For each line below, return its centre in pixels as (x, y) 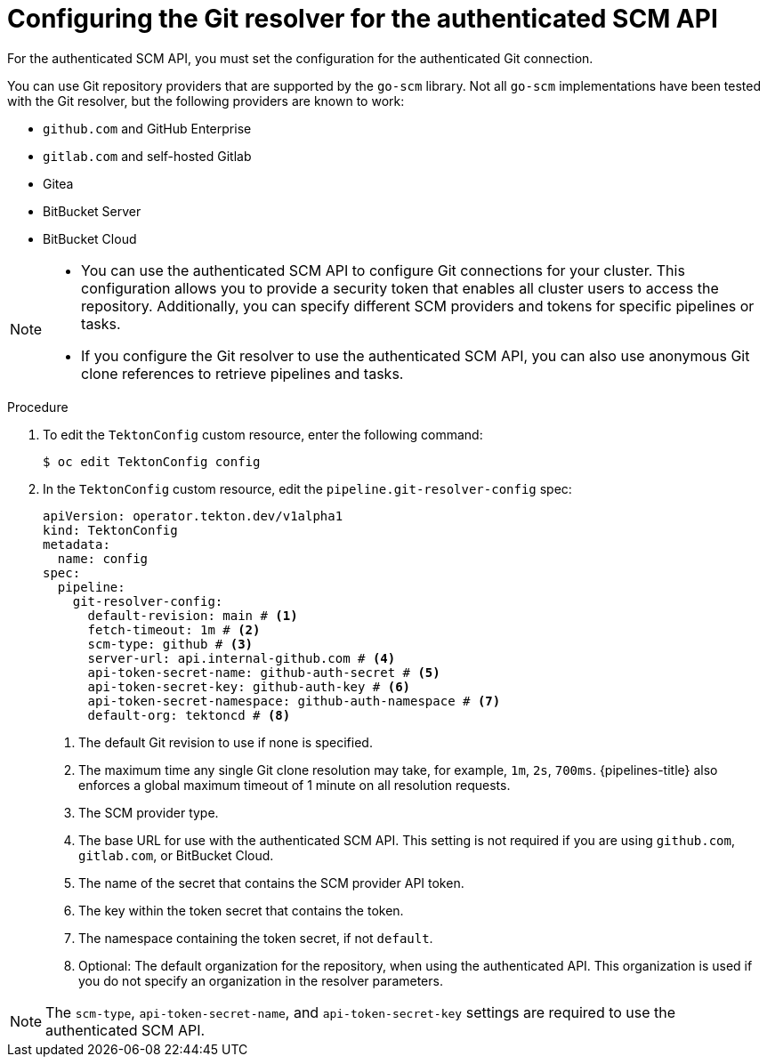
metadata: (77, 544)
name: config (103, 558)
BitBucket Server (92, 211)
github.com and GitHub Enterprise (147, 128)
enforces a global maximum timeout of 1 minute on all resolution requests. (295, 785)
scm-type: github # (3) (170, 644)
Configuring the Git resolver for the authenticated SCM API (363, 19)
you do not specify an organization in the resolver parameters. (261, 980)
